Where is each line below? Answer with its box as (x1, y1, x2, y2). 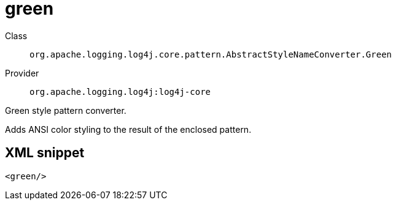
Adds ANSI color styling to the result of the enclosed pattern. (5, 124, 252, 135)
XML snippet (5, 145, 85, 161)
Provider (5, 67, 39, 78)
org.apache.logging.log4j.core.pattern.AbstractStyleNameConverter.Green (29, 49, 392, 59)
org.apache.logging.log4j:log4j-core (29, 86, 211, 97)
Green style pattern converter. (5, 105, 126, 116)
